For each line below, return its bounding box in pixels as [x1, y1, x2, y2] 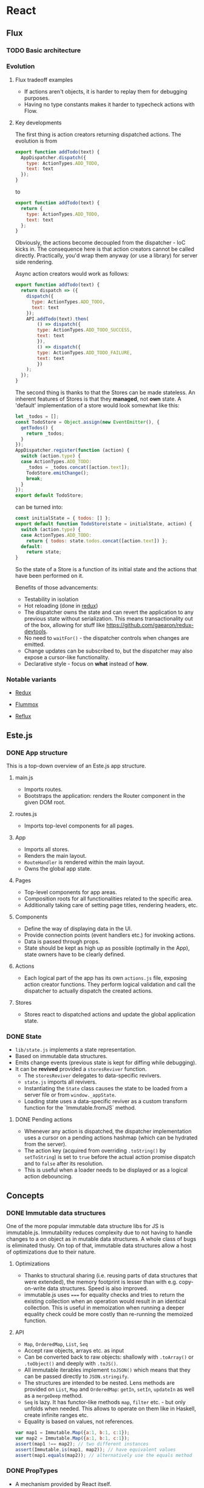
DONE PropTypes [6, 1467, 58, 1475]
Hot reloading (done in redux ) [24, 602, 98, 610]
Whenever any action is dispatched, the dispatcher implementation [24, 1127, 192, 1135]
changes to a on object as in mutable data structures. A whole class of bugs [6, 1235, 196, 1243]
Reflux [15, 713, 32, 720]
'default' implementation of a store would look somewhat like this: [15, 402, 180, 409]
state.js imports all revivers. [24, 1078, 97, 1085]
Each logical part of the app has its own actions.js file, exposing [24, 974, 187, 982]
